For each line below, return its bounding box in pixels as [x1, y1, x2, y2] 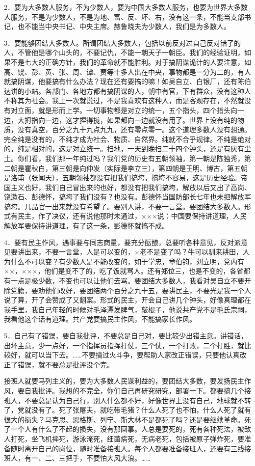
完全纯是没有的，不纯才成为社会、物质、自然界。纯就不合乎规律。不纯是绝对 [4, 134, 251, 144]
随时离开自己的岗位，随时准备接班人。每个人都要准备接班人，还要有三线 [10, 443, 244, 453]
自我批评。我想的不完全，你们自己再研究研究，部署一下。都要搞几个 [24, 385, 244, 395]
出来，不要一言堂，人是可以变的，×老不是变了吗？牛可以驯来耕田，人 [24, 247, 250, 257]
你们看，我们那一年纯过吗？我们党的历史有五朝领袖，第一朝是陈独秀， [17, 153, 244, 163]
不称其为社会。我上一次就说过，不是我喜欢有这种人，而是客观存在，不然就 [4, 95, 244, 106]
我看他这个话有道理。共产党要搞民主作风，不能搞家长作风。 [4, 314, 196, 324]
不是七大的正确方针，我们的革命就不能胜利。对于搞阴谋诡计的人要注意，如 [10, 56, 251, 67]
